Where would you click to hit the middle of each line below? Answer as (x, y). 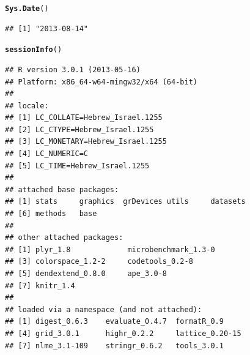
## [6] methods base (51, 214)
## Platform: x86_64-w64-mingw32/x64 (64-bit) (101, 82)
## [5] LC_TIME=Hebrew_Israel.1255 (77, 166)
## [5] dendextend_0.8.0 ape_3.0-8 (86, 274)
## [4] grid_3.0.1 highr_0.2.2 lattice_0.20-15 (123, 333)
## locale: (27, 106)
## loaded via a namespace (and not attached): (104, 309)
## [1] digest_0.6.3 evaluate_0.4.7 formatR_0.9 (114, 322)
